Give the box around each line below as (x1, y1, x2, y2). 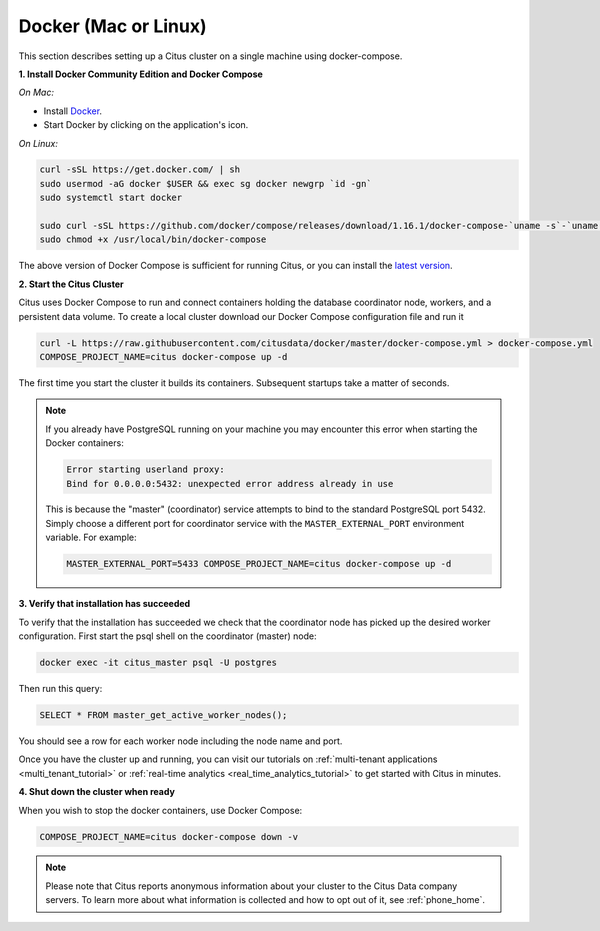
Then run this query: (18, 682, 103, 694)
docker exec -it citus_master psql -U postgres (39, 657, 277, 668)
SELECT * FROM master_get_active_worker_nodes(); (39, 709, 288, 720)
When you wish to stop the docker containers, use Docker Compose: (18, 804, 303, 816)
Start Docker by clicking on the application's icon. (43, 119, 249, 131)
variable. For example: (45, 531, 137, 544)
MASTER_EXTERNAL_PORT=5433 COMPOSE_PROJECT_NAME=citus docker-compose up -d (66, 558, 452, 570)
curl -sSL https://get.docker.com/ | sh (39, 164, 240, 175)
